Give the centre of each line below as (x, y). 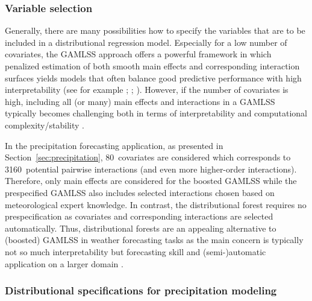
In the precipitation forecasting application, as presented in (114, 145)
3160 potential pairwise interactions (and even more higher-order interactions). (151, 169)
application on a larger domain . (64, 263)
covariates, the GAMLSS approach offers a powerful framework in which (138, 54)
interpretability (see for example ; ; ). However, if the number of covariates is (147, 90)
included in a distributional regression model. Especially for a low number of (146, 42)
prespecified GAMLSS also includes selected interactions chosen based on (140, 192)
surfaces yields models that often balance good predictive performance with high (153, 78)
